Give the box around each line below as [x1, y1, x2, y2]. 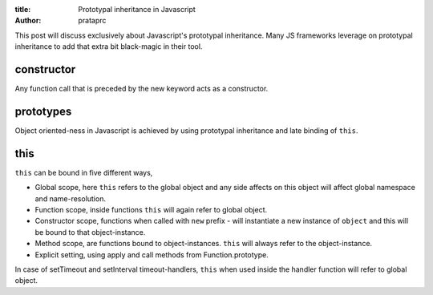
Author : [14, 16, 42, 26]
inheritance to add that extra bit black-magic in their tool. [14, 42, 203, 51]
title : [14, 5, 31, 14]
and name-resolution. [34, 193, 106, 204]
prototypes [14, 104, 72, 118]
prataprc [78, 16, 107, 26]
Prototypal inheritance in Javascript [78, 5, 196, 14]
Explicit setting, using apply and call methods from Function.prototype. [34, 249, 269, 260]
